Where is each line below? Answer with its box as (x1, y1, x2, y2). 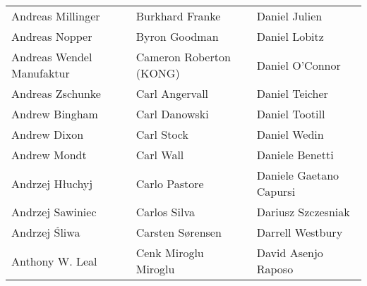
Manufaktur (11, 65, 70, 81)
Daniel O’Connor (256, 56, 341, 73)
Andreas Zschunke (11, 85, 101, 101)
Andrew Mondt (11, 147, 87, 163)
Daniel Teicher (256, 85, 328, 101)
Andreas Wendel (11, 49, 92, 65)
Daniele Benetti (256, 147, 334, 163)
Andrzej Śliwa (11, 224, 80, 240)
